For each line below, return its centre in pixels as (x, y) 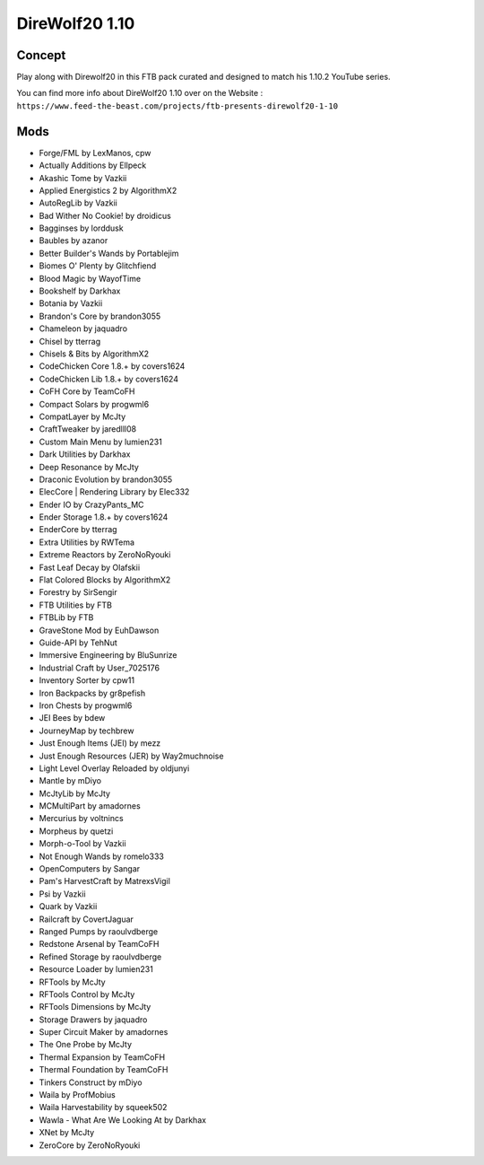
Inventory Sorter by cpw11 (86, 680)
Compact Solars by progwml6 (94, 404)
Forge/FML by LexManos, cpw (95, 153)
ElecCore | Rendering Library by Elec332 (114, 492)
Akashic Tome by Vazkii (83, 178)
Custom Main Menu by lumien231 (101, 442)
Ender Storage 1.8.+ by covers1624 (104, 517)
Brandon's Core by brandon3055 (100, 316)
